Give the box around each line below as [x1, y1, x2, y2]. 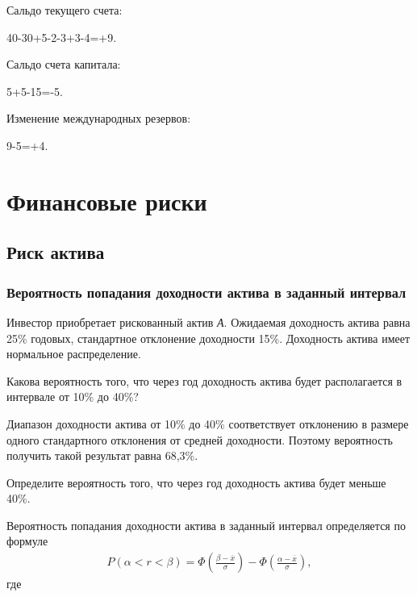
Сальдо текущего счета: [6, 2, 123, 18]
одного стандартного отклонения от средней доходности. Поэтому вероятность [6, 431, 393, 448]
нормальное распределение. [6, 345, 141, 362]
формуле [6, 532, 48, 549]
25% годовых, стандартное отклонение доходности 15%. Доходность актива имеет [6, 329, 411, 346]
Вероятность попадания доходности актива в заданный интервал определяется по [6, 516, 406, 533]
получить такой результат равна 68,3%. [6, 447, 198, 464]
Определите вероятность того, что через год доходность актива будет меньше [6, 474, 386, 491]
